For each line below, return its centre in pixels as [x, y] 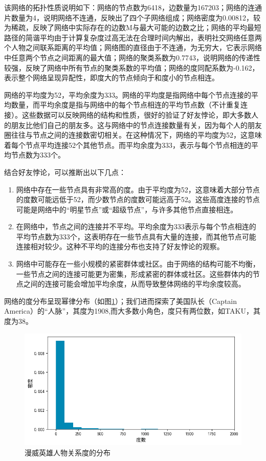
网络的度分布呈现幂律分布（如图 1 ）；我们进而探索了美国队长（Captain [121, 301]
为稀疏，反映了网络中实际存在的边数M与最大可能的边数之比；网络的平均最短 [133, 27]
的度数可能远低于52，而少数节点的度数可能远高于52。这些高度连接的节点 [138, 199]
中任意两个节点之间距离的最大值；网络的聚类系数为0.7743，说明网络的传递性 [132, 57]
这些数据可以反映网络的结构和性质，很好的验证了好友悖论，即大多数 [136, 114]
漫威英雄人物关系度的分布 [68, 452]
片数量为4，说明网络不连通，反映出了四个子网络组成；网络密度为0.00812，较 [132, 17]
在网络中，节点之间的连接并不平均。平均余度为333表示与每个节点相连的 [136, 226]
